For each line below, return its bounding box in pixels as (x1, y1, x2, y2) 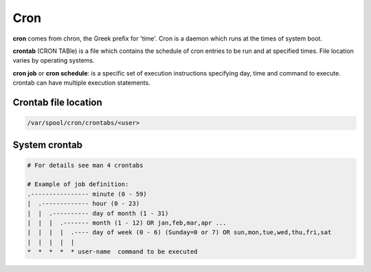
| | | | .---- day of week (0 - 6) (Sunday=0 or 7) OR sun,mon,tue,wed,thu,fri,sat (27, 229, 332, 236)
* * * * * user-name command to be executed (27, 248, 198, 256)
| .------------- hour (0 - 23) (27, 200, 140, 207)
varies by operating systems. (12, 56, 95, 65)
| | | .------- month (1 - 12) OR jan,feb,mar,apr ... (27, 219, 227, 227)
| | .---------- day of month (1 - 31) (27, 209, 169, 217)
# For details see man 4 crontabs (27, 161, 144, 169)
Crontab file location (12, 96, 102, 108)
